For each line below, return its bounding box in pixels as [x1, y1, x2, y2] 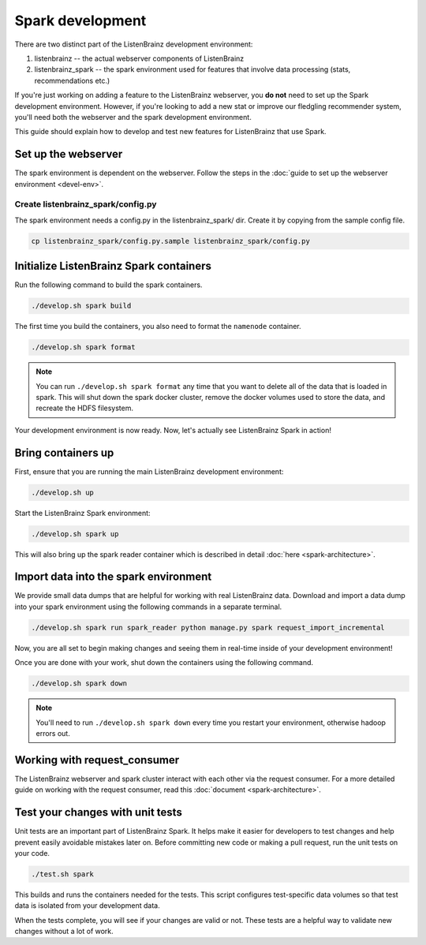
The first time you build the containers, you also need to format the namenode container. [14, 322, 301, 331]
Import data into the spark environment [14, 570, 212, 584]
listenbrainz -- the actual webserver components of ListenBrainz [34, 54, 245, 63]
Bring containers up [14, 446, 114, 459]
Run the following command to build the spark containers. [14, 280, 203, 289]
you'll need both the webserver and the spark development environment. [14, 112, 252, 121]
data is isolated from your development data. [14, 901, 161, 910]
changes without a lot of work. [14, 927, 114, 936]
